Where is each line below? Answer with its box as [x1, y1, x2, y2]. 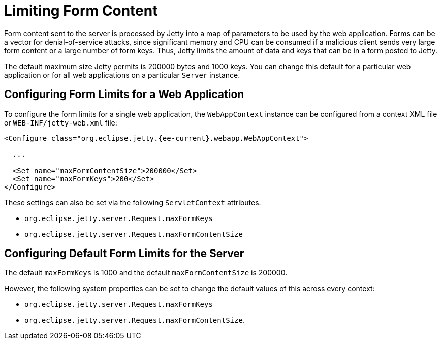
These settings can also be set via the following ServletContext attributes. [4, 198, 261, 207]
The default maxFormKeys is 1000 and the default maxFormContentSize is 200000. [4, 268, 288, 277]
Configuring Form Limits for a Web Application [4, 88, 244, 101]
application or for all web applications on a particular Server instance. [4, 70, 240, 79]
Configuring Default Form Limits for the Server [4, 247, 244, 260]
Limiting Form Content [4, 2, 158, 19]
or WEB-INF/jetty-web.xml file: [4, 118, 117, 127]
